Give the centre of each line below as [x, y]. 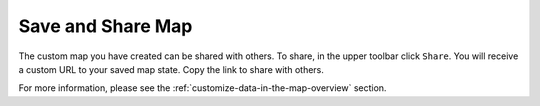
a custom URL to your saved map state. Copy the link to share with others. [171, 69]
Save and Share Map [105, 26]
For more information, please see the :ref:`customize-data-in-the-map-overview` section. [202, 88]
